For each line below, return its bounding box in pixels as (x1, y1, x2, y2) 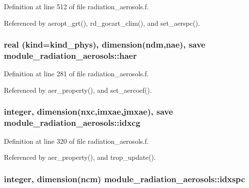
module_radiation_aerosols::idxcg (4, 117, 141, 129)
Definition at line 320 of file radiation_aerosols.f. (4, 136, 149, 146)
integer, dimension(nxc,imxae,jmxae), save (4, 105, 173, 118)
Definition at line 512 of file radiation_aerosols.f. (4, 1, 149, 11)
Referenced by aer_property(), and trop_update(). (4, 152, 156, 162)
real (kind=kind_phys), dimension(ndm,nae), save (4, 38, 205, 51)
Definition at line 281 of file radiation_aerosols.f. (4, 68, 149, 79)
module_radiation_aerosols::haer (4, 50, 137, 62)
